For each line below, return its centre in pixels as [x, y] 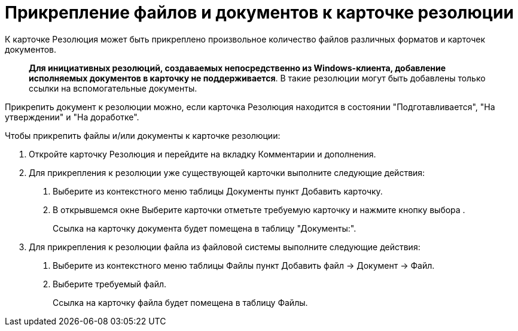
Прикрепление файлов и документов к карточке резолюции [259, 13]
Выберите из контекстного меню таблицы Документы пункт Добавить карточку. [218, 191]
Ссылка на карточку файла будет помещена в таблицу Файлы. [180, 302]
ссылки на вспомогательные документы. [113, 88]
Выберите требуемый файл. [110, 284]
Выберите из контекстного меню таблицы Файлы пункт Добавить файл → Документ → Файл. [244, 265]
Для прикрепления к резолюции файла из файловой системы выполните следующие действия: [225, 247]
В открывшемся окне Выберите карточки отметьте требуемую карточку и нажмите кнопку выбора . [259, 209]
